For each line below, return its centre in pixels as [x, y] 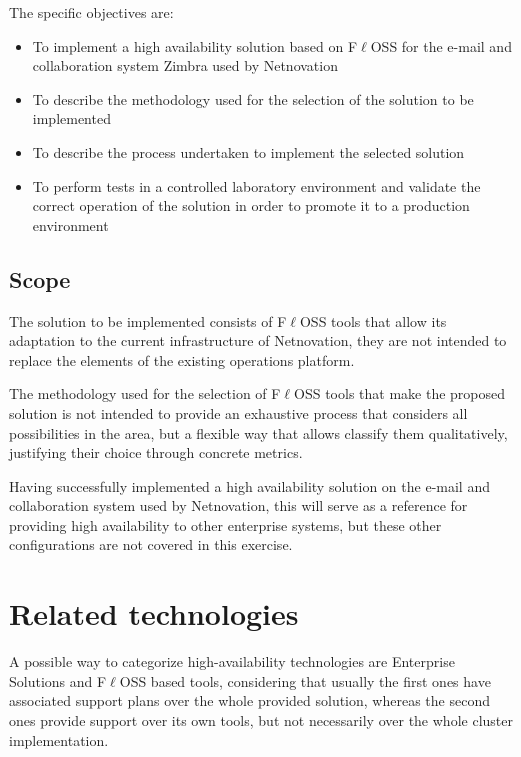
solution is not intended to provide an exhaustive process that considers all [238, 412]
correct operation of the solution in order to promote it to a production [251, 205]
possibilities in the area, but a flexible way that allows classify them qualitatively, [258, 432]
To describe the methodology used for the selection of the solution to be [253, 98]
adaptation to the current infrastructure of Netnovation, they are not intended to [258, 340]
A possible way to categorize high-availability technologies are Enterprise [232, 661]
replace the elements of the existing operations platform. [182, 359]
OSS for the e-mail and [441, 45]
